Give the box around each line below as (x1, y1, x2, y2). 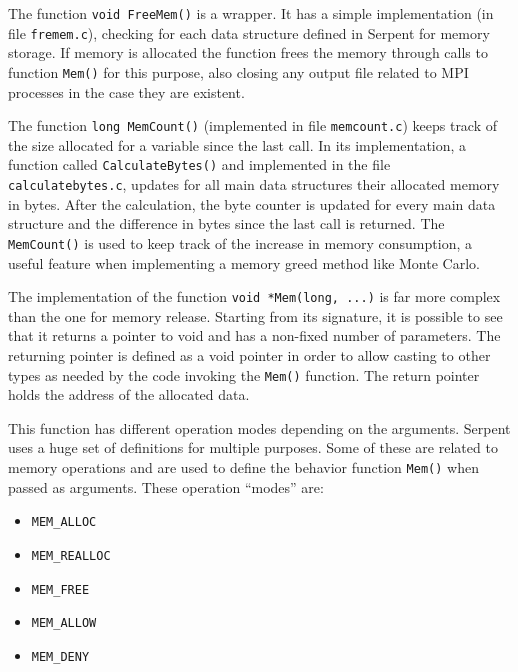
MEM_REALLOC (31, 548, 111, 563)
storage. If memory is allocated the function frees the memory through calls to (8, 42, 488, 63)
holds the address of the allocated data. (8, 384, 250, 405)
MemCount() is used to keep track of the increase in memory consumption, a (8, 232, 472, 253)
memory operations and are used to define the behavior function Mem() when (8, 457, 479, 478)
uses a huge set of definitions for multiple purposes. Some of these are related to (8, 437, 498, 458)
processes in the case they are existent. (8, 81, 245, 102)
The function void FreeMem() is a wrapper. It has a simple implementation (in (8, 3, 494, 23)
